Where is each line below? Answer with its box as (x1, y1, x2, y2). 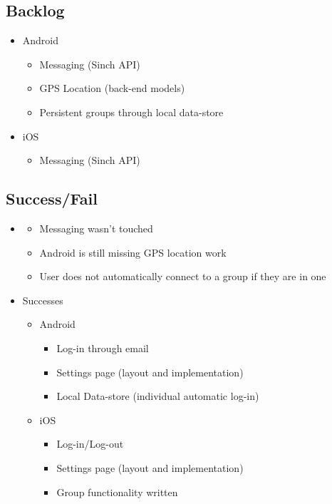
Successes (22, 292, 63, 307)
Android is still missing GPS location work (39, 245, 227, 259)
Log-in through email (56, 340, 149, 355)
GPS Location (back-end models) (39, 81, 185, 96)
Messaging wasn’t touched (39, 220, 153, 235)
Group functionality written (56, 484, 178, 499)
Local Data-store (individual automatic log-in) (56, 389, 259, 403)
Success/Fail (6, 187, 98, 210)
